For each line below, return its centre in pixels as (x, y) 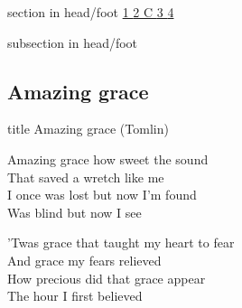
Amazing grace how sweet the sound (108, 159)
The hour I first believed (75, 296)
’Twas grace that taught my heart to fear (121, 243)
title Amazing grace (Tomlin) (88, 129)
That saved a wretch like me (86, 177)
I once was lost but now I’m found (102, 195)
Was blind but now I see (74, 212)
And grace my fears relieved (84, 260)
